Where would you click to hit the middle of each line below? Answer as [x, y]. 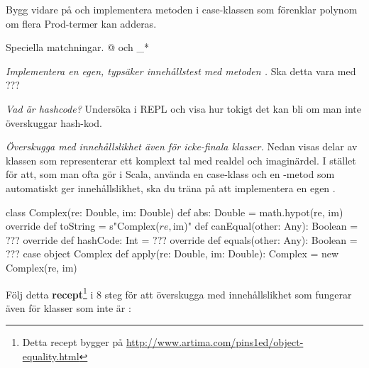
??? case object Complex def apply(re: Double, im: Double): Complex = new [172, 253]
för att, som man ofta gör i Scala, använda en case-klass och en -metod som [170, 174]
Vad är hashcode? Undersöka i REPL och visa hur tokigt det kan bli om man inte [184, 108]
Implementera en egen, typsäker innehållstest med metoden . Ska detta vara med [181, 71]
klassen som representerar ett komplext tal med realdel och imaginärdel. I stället [181, 160]
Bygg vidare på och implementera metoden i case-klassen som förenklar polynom [182, 9]
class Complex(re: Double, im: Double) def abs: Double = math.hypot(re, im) [175, 212]
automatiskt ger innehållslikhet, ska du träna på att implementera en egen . [171, 188]
